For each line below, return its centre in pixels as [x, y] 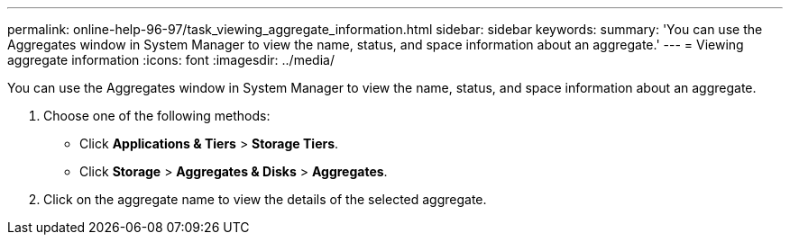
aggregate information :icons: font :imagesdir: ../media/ [171, 60]
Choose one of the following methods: [157, 116]
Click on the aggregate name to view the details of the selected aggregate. [265, 199]
